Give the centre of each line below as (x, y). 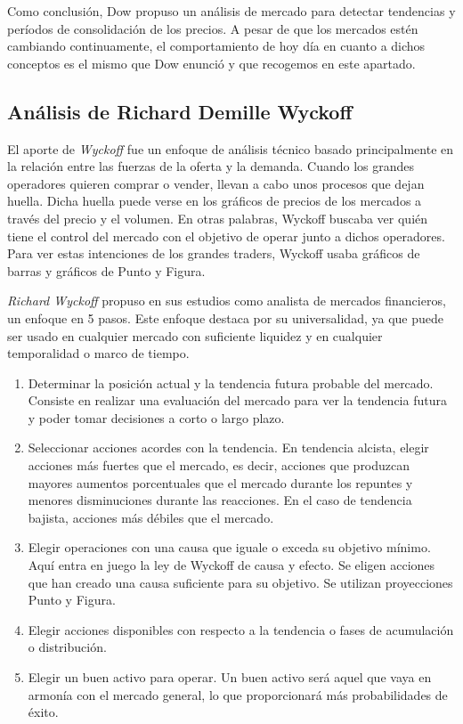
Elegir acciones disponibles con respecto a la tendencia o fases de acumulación (241, 629)
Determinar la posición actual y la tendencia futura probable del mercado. (231, 382)
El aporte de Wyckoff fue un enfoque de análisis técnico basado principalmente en (231, 148)
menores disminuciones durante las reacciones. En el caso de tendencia (220, 500)
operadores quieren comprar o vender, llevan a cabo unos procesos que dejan (216, 183)
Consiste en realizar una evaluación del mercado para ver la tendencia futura (237, 400)
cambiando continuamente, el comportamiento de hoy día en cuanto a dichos (216, 46)
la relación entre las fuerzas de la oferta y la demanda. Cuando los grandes (211, 166)
